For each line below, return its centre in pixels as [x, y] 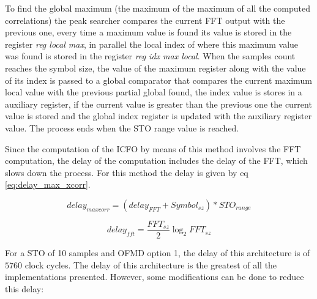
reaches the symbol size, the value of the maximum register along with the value [155, 68]
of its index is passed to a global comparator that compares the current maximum [158, 80]
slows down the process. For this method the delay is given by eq [127, 172]
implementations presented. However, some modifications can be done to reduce [155, 277]
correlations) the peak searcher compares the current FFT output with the [145, 20]
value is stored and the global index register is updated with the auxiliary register [158, 116]
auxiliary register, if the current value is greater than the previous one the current [158, 104]
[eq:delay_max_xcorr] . [48, 184]
